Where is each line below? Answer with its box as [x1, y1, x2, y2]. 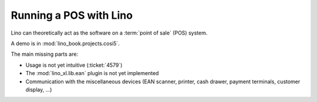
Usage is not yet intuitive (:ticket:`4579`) [25, 62, 123, 69]
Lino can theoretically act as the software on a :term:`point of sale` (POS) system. [11, 29, 208, 36]
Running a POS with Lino [11, 9, 133, 22]
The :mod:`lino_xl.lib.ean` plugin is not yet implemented [25, 70, 159, 77]
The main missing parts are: [11, 50, 79, 58]
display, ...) [25, 86, 52, 93]
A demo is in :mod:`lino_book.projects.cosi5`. [11, 40, 120, 47]
